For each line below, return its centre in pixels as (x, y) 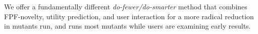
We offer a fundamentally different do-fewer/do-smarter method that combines (126, 6)
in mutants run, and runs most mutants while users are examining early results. (127, 26)
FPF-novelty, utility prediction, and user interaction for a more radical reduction (129, 16)
